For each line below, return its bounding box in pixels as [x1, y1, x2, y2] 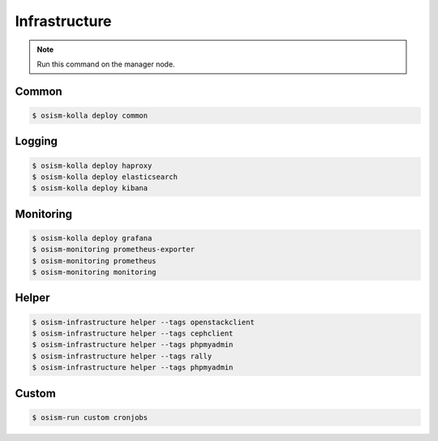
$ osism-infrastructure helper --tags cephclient [32, 329, 234, 338]
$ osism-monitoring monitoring [32, 268, 157, 277]
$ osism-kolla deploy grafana [32, 233, 152, 242]
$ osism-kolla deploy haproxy [32, 161, 152, 170]
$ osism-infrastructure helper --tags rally [32, 351, 213, 361]
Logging [15, 135, 58, 148]
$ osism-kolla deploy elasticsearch [32, 172, 178, 182]
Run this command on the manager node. [36, 59, 175, 69]
